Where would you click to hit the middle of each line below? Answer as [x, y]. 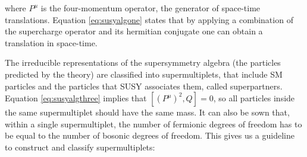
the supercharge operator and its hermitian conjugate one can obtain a [134, 31]
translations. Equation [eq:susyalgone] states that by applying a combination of [149, 19]
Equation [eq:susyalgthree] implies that [76, 98]
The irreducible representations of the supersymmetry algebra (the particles [143, 63]
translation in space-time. [51, 42]
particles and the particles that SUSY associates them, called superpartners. [144, 86]
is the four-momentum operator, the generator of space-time [151, 8]
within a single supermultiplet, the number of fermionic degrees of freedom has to [153, 124]
